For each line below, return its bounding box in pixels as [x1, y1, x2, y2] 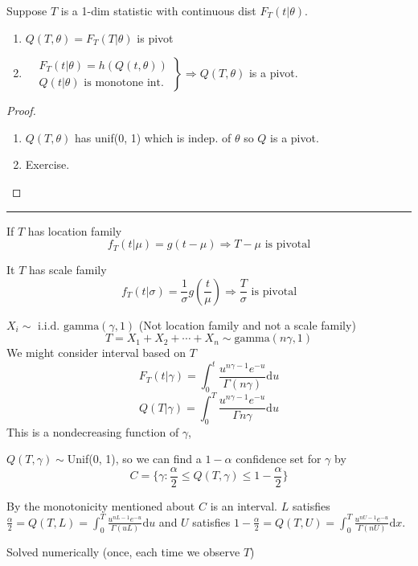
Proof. [6, 102, 36, 119]
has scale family [29, 261, 107, 278]
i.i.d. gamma [38, 320, 100, 332]
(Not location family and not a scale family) [138, 316, 356, 333]
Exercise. [25, 156, 70, 173]
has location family [27, 222, 122, 239]
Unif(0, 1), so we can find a [67, 450, 202, 467]
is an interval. [210, 497, 278, 514]
